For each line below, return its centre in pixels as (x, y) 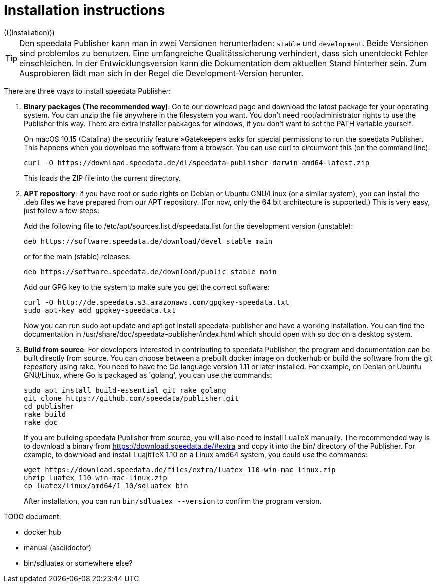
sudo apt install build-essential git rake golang (125, 390)
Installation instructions (85, 10)
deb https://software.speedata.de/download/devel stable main (148, 241)
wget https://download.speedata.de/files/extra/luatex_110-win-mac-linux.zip (180, 470)
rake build (45, 414)
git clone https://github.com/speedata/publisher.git (131, 398)
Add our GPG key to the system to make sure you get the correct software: (147, 287)
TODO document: (33, 516)
